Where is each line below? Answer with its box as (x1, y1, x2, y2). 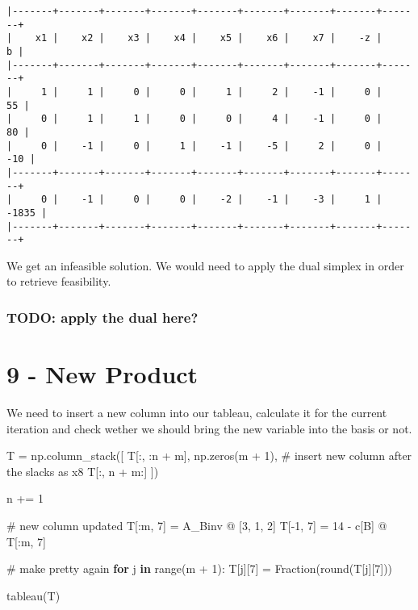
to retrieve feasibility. (6, 273, 111, 290)
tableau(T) (6, 587, 61, 604)
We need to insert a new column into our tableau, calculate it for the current (6, 403, 387, 420)
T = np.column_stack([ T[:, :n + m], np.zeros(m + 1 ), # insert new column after (6, 447, 412, 464)
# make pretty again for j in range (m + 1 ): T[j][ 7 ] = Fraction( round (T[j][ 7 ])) (6, 560, 393, 577)
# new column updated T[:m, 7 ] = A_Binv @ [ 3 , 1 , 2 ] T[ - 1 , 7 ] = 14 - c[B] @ (6, 516, 387, 533)
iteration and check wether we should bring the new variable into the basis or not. (6, 420, 412, 437)
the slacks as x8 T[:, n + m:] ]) (6, 462, 159, 479)
